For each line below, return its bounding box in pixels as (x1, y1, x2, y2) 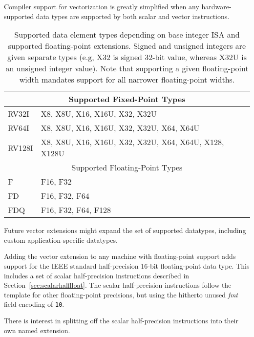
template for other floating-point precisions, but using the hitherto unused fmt (4, 289, 238, 299)
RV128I (8, 142, 33, 153)
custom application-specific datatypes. (4, 234, 118, 245)
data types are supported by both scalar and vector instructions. (36, 11, 230, 21)
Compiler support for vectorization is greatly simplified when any (4, 1, 199, 11)
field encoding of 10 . (4, 299, 64, 309)
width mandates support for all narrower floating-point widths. (19, 74, 235, 85)
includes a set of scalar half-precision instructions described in (4, 270, 190, 280)
